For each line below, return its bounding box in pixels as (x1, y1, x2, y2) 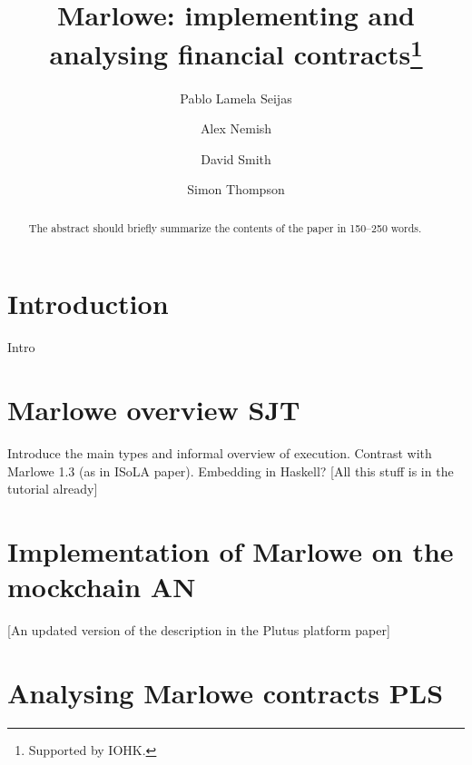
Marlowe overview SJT (7, 391, 300, 428)
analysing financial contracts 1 (49, 32, 423, 73)
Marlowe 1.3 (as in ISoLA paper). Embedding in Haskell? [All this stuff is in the (7, 461, 454, 480)
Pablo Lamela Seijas (180, 88, 292, 107)
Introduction (7, 285, 169, 322)
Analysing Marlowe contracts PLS (7, 674, 444, 711)
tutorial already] (7, 479, 98, 498)
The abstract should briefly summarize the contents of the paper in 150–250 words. (28, 220, 422, 235)
